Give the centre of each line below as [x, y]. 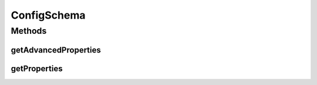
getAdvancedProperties [56, 50]
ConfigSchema [48, 15]
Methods [29, 31]
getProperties [37, 68]
